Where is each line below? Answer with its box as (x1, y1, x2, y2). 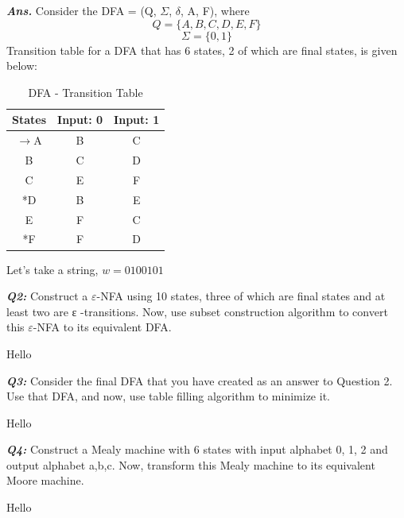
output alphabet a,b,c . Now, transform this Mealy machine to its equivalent (6, 456, 375, 473)
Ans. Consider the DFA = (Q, (6, 2, 157, 18)
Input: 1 (114, 111, 160, 128)
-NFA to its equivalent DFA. (33, 319, 172, 335)
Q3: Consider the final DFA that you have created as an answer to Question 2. (6, 372, 393, 388)
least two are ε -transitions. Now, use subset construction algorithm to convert (6, 303, 388, 319)
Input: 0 (57, 111, 103, 128)
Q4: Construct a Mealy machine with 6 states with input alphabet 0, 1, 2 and (6, 441, 388, 458)
